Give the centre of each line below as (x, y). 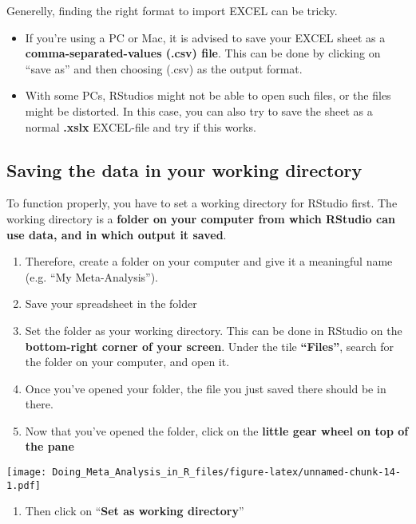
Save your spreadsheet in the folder (111, 303)
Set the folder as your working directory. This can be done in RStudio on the (214, 330)
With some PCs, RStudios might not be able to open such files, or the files (208, 95)
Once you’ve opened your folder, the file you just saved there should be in (206, 388)
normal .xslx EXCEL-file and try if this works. (141, 126)
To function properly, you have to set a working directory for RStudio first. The (202, 203)
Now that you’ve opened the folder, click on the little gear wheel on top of (217, 430)
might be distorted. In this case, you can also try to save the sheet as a (199, 110)
